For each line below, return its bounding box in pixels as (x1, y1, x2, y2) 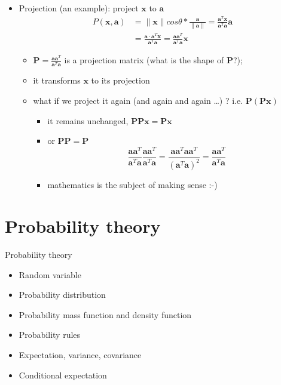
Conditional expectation (19, 368, 107, 381)
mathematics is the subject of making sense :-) (47, 178, 218, 191)
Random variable (19, 268, 81, 281)
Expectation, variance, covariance (19, 348, 142, 361)
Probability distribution (19, 288, 106, 301)
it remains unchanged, (47, 114, 129, 127)
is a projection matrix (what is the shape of (64, 54, 224, 66)
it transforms (33, 74, 81, 87)
